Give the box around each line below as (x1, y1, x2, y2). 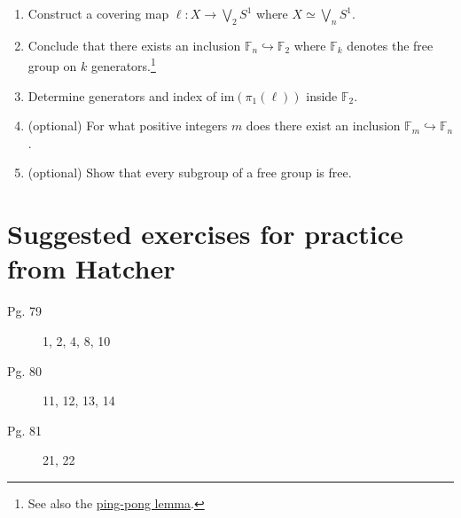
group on (27, 57, 77, 75)
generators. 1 (90, 54, 156, 75)
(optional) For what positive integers (27, 116, 228, 135)
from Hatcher (7, 250, 176, 286)
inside (306, 86, 338, 105)
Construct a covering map (27, 4, 169, 22)
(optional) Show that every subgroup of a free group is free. (27, 163, 352, 182)
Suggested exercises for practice (7, 216, 403, 252)
